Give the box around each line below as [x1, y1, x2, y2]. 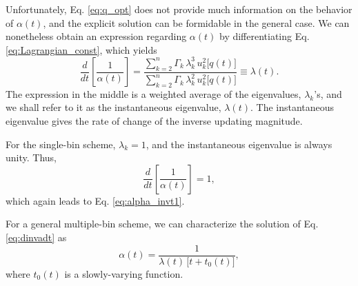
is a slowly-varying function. [64, 266, 183, 280]
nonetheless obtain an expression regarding [6, 29, 187, 43]
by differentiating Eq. [219, 29, 310, 43]
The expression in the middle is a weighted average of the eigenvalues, [6, 86, 301, 101]
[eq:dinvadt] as [6, 230, 67, 244]
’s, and [314, 86, 342, 101]
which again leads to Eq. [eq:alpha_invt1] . [6, 193, 185, 207]
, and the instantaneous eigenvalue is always [146, 136, 332, 151]
